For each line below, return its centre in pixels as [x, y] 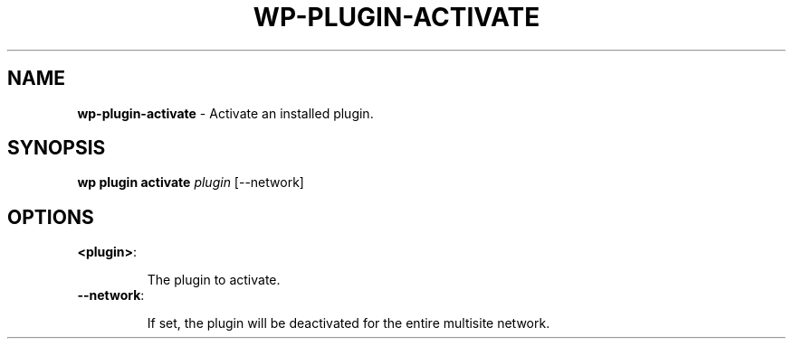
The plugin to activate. [214, 280]
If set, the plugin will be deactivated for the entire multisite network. [349, 323]
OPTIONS [51, 217]
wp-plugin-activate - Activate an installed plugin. [225, 113]
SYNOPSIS [57, 148]
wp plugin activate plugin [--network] [191, 182]
